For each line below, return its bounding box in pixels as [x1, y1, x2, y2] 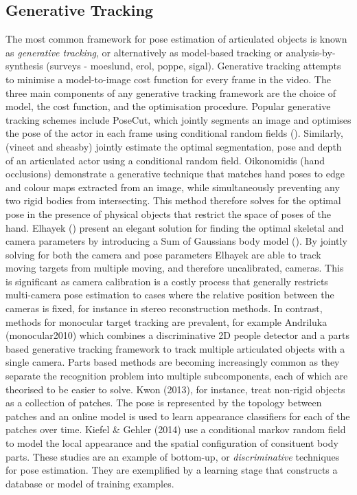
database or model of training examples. [5, 476, 174, 490]
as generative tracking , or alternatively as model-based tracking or [5, 45, 283, 59]
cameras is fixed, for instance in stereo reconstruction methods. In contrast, [5, 301, 323, 316]
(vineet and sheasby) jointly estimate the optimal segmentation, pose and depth [5, 139, 342, 153]
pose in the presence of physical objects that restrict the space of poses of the [5, 206, 331, 221]
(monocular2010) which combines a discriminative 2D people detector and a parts [5, 328, 350, 342]
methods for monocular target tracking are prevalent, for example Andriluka [5, 314, 327, 329]
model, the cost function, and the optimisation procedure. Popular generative [5, 99, 331, 113]
